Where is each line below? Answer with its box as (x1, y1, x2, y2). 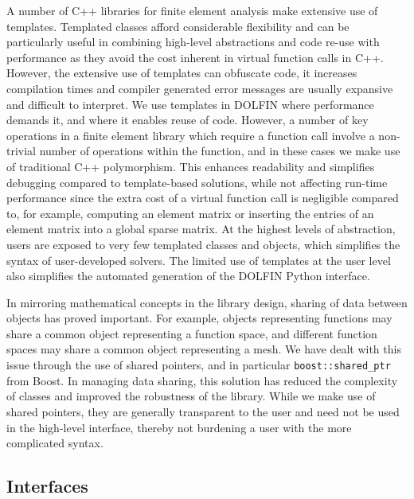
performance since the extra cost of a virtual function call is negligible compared (6, 189, 399, 206)
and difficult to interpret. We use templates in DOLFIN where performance (6, 96, 374, 112)
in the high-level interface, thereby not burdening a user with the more (6, 419, 352, 435)
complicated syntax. (6, 435, 103, 451)
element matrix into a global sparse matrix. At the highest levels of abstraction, (6, 220, 396, 237)
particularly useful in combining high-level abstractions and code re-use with (6, 33, 380, 50)
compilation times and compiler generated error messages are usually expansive (6, 80, 393, 96)
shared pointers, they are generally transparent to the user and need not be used (6, 403, 400, 419)
